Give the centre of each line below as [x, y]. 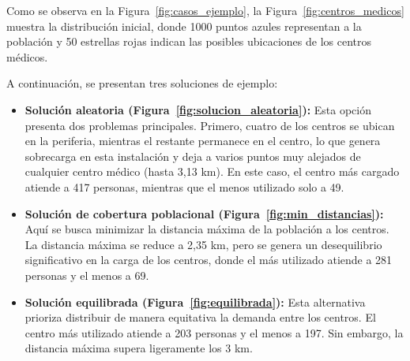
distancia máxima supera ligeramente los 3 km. [139, 348]
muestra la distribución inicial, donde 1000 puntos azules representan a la [184, 26]
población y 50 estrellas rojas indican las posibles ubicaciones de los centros [189, 41]
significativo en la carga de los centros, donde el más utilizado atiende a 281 [209, 260]
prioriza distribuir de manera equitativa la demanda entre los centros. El [200, 317]
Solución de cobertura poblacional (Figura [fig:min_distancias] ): [204, 213]
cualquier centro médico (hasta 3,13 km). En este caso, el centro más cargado [212, 171]
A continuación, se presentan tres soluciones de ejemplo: [142, 83]
